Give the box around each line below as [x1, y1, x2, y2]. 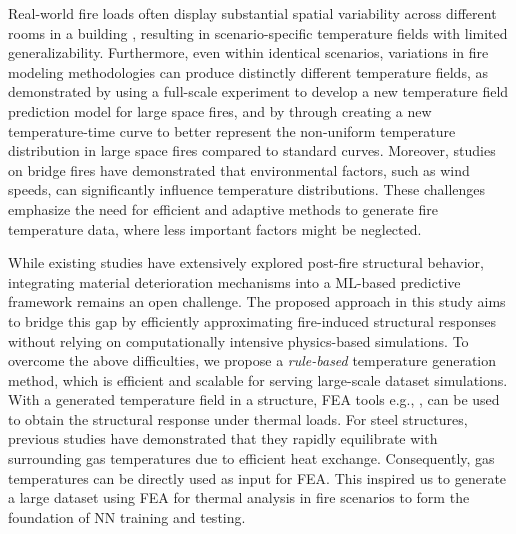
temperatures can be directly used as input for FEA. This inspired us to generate [8, 467, 507, 488]
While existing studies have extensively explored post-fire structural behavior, [8, 252, 484, 273]
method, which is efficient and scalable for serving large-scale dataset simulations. [8, 369, 508, 390]
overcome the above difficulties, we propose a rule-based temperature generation [8, 350, 497, 371]
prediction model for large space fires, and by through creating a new [8, 100, 432, 121]
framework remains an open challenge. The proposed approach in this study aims [8, 291, 506, 312]
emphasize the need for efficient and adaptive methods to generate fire [8, 198, 438, 219]
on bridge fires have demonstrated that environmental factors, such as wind [8, 159, 470, 180]
